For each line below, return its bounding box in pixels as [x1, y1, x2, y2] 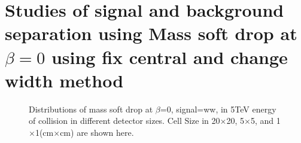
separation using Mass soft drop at [5, 21, 297, 45]
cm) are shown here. [60, 126, 134, 138]
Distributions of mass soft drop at [29, 102, 153, 115]
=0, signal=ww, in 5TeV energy [160, 102, 276, 115]
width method [5, 68, 124, 92]
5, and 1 [250, 114, 281, 127]
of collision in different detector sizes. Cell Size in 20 [29, 114, 220, 127]
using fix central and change [51, 44, 288, 69]
